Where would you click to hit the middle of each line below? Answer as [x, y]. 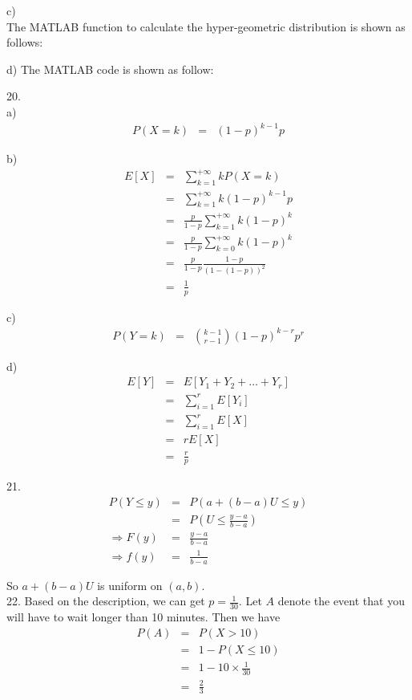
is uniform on [130, 585]
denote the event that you [341, 601]
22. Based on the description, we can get [106, 601]
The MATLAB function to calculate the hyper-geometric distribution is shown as [206, 26]
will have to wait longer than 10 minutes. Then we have [143, 617]
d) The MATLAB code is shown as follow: [110, 69]
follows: [25, 42]
